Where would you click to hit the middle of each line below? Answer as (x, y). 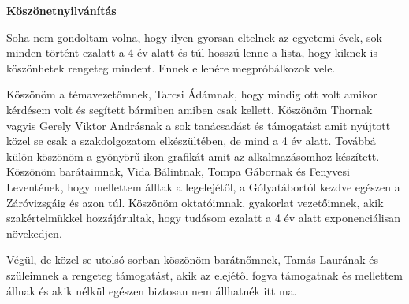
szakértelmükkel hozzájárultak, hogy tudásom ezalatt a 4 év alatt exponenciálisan (204, 218)
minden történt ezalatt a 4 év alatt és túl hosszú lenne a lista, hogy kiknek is (192, 52)
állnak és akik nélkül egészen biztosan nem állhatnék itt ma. (152, 290)
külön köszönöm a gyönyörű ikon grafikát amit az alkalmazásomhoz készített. (193, 156)
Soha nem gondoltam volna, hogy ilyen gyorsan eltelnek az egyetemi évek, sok (194, 37)
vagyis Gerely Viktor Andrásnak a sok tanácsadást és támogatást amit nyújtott (199, 125)
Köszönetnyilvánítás (61, 10)
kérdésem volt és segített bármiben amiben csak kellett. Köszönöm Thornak (190, 109)
